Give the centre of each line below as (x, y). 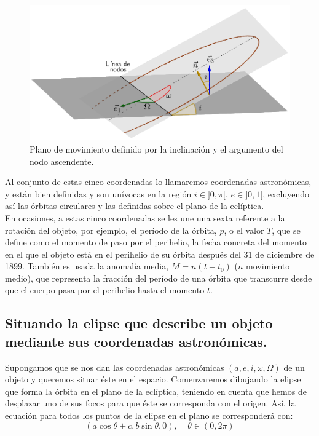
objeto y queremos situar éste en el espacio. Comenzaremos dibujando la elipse (153, 379)
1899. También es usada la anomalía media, (87, 266)
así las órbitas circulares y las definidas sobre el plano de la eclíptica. (135, 206)
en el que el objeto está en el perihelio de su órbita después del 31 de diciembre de (160, 254)
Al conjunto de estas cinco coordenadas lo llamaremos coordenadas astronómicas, (158, 182)
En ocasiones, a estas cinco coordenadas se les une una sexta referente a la (145, 217)
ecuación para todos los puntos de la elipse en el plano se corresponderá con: (149, 415)
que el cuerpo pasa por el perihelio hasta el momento (105, 290)
